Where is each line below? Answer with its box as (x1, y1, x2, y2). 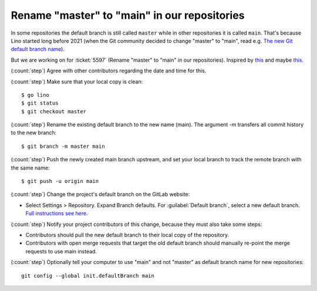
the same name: (11, 164, 50, 171)
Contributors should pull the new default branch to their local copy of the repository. (25, 231, 230, 238)
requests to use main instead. (25, 248, 97, 255)
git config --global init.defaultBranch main (21, 272, 155, 279)
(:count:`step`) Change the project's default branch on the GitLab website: (11, 191, 190, 198)
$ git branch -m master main (21, 143, 105, 150)
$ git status (21, 100, 59, 107)
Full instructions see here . (25, 210, 88, 217)
